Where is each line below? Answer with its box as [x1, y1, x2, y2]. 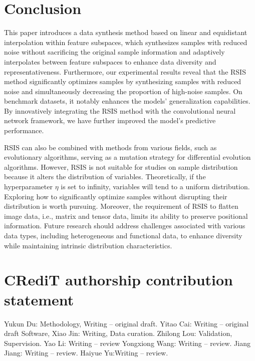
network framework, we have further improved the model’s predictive [4, 115, 216, 126]
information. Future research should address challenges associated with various [4, 220, 245, 231]
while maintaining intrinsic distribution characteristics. [4, 240, 172, 250]
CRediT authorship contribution [4, 269, 233, 290]
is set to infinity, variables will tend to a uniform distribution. [61, 181, 250, 192]
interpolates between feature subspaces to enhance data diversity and [4, 56, 216, 67]
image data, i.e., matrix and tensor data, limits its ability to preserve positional [4, 210, 248, 221]
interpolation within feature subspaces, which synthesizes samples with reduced [4, 37, 247, 47]
